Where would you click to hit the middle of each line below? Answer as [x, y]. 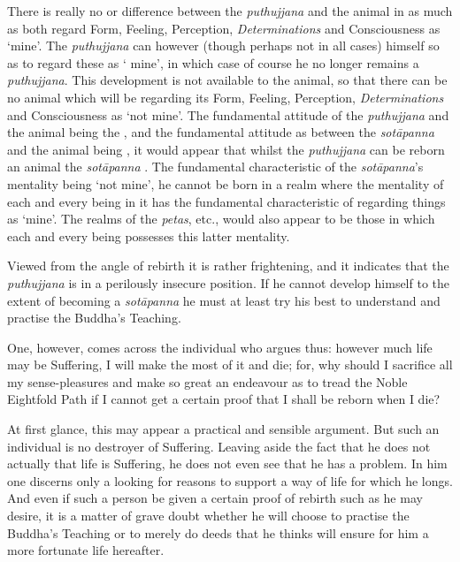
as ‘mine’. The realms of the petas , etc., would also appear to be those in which [221, 219]
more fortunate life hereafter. [86, 550]
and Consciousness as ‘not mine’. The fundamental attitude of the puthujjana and [228, 114]
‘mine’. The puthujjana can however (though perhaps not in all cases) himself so [223, 46]
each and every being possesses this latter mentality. [149, 235]
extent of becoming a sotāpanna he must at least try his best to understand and [224, 300]
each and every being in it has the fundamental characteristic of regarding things [226, 201]
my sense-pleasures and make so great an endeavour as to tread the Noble [207, 381]
